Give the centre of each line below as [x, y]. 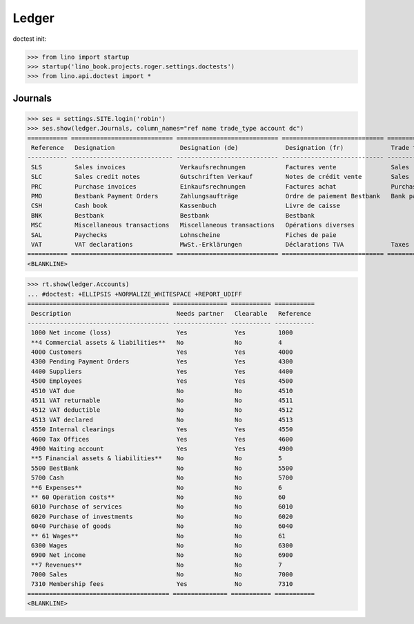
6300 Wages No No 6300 [162, 545]
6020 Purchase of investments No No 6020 [162, 516]
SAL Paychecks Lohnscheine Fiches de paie [184, 235]
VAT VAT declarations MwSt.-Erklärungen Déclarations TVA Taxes [220, 244]
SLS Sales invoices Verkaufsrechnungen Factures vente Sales [220, 167]
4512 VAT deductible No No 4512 [162, 410]
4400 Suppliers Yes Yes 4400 [162, 371]
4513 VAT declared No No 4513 [162, 419]
